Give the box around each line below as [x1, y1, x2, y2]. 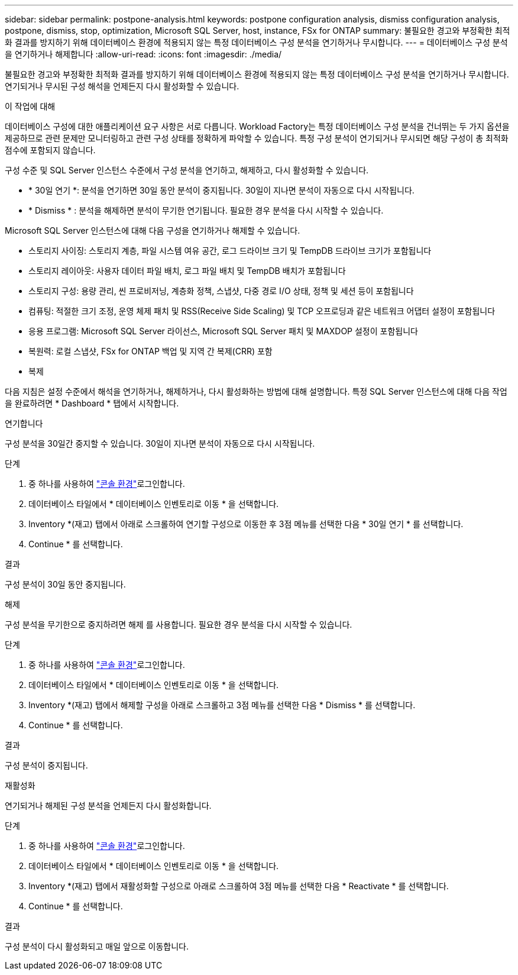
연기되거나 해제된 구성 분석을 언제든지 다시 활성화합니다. [5, 800, 212, 811]
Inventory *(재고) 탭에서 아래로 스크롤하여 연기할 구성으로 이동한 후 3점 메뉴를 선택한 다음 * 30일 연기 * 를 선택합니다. [28, 519, 464, 529]
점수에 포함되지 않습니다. [5, 145, 96, 155]
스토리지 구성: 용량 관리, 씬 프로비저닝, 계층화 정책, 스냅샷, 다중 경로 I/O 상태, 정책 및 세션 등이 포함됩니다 [28, 286, 414, 296]
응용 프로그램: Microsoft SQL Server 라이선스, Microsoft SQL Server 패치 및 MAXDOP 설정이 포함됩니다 [28, 326, 418, 336]
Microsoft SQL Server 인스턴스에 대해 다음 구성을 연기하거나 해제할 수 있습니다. [5, 225, 300, 235]
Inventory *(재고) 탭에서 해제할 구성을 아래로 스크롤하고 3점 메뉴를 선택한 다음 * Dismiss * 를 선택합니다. [28, 700, 416, 710]
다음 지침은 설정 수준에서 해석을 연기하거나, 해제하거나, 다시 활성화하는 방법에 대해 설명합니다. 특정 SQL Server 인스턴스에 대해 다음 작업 [5, 386, 507, 396]
